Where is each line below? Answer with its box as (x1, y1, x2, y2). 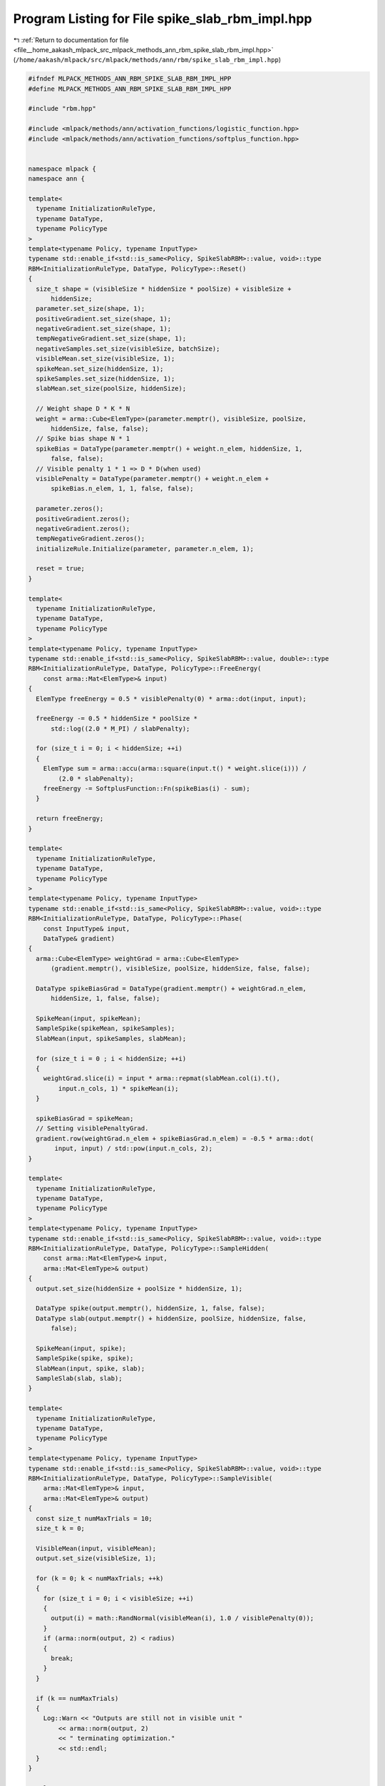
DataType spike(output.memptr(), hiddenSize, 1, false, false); (36, 1304, 265, 1312)
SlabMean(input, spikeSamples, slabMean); (36, 1034, 187, 1042)
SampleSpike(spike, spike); (36, 1355, 134, 1362)
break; (51, 1655, 74, 1662)
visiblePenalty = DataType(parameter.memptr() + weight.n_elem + (36, 474, 269, 482)
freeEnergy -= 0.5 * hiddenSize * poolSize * (36, 714, 197, 723)
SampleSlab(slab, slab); (36, 1375, 123, 1382)
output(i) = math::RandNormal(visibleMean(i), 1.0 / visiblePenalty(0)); (51, 1615, 314, 1622)
